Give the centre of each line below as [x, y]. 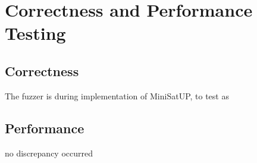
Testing [35, 33]
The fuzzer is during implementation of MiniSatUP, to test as [117, 95]
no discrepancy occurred [49, 153]
